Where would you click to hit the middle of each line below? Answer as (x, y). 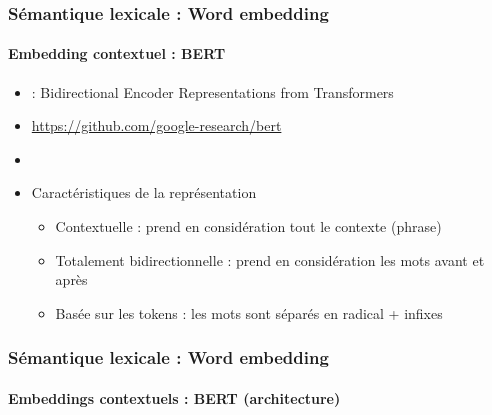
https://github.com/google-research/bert (156, 125)
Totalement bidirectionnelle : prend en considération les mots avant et (270, 259)
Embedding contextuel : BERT (117, 53)
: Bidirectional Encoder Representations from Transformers (212, 91)
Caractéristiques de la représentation (144, 192)
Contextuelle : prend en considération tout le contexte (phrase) (248, 226)
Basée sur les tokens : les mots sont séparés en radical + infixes (249, 312)
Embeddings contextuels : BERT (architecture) (174, 397)
